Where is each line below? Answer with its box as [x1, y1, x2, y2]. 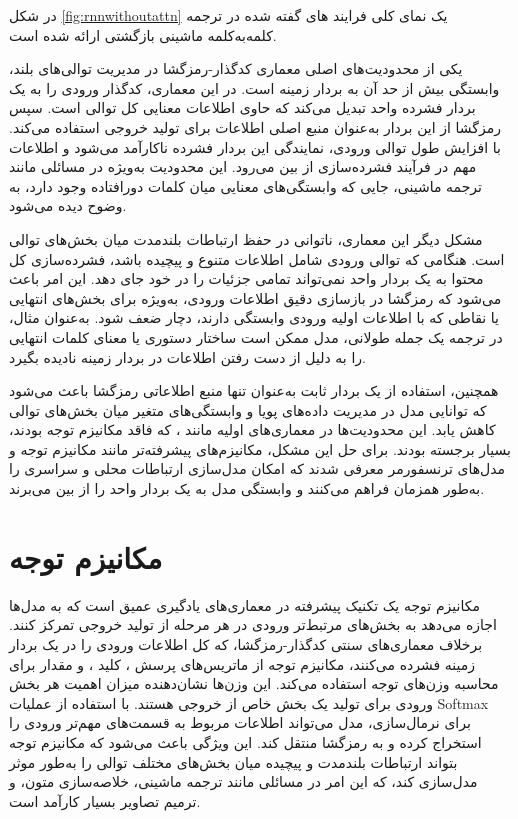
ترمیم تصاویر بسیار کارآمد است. [9, 790, 201, 811]
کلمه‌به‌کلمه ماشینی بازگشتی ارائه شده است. [9, 24, 277, 45]
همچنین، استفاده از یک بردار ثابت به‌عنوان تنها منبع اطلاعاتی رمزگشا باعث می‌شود [9, 380, 499, 401]
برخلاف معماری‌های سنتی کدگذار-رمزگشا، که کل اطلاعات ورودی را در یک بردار [9, 633, 483, 654]
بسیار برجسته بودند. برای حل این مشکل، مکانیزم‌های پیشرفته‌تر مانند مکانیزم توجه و [9, 438, 511, 459]
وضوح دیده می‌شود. [9, 195, 127, 216]
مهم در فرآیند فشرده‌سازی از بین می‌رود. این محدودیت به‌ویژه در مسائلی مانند [9, 156, 477, 177]
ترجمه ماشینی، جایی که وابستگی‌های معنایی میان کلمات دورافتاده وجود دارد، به [9, 175, 482, 196]
